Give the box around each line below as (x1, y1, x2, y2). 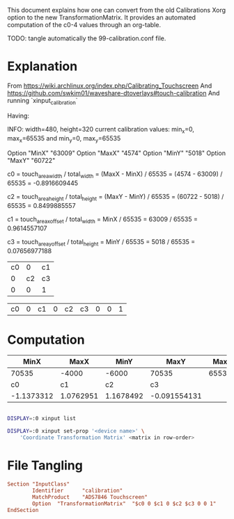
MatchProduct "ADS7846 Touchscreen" (32, 493, 148, 500)
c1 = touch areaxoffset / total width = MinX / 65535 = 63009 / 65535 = (7, 215, 198, 225)
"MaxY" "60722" (7, 157, 56, 165)
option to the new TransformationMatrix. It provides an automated (7, 13, 196, 22)
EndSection (7, 506, 39, 513)
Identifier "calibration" (32, 487, 123, 494)
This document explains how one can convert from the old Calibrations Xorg (7, 6, 226, 14)
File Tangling (7, 458, 84, 474)
